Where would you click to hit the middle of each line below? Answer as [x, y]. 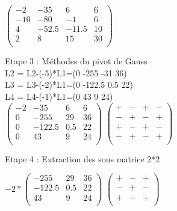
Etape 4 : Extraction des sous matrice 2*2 [82, 158]
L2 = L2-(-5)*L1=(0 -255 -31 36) [66, 72]
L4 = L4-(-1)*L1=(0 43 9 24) [59, 96]
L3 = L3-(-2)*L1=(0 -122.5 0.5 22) [69, 84]
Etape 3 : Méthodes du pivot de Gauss [76, 61]
